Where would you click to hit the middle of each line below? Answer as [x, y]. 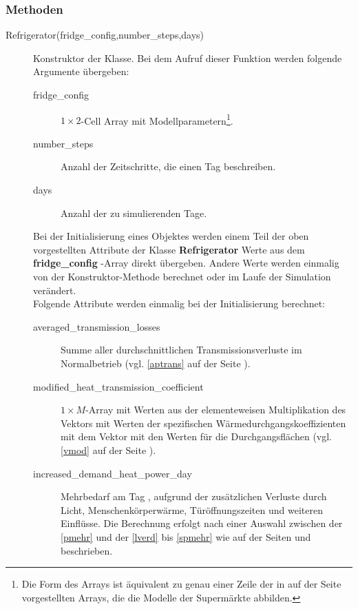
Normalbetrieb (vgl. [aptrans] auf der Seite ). [156, 363]
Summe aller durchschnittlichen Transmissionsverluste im [181, 350]
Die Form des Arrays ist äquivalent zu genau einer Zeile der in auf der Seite [181, 584]
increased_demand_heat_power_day [113, 473]
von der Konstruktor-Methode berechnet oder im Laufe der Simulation [182, 276]
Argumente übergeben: [81, 71]
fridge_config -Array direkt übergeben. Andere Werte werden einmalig [186, 263]
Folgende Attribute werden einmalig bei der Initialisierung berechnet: [179, 303]
